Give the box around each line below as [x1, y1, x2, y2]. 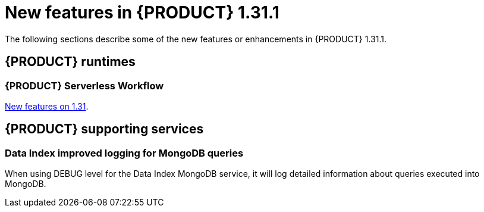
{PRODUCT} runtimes [5, 54, 136, 70]
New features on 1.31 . [5, 101, 89, 111]
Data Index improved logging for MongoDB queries [5, 146, 244, 159]
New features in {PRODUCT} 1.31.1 [5, 2, 279, 23]
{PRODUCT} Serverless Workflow [5, 79, 164, 92]
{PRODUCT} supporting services [5, 121, 204, 137]
